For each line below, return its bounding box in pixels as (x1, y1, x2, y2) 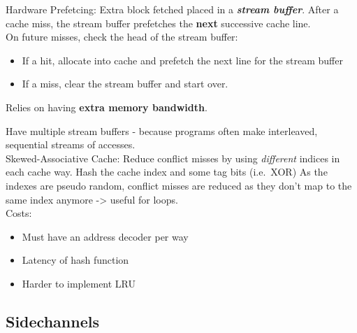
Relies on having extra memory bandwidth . (6, 99, 207, 114)
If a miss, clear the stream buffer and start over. (22, 76, 228, 91)
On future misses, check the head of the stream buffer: (6, 29, 238, 44)
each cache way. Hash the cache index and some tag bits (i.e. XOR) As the (6, 164, 328, 179)
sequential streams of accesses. (6, 137, 136, 152)
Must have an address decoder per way (22, 229, 189, 243)
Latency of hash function (22, 253, 129, 267)
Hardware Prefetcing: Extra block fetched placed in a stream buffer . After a (6, 2, 339, 16)
